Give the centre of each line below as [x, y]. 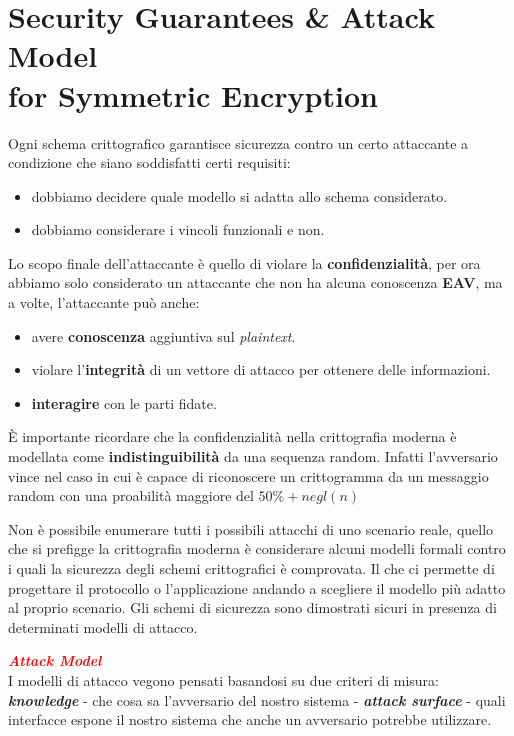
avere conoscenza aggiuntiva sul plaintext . [163, 335]
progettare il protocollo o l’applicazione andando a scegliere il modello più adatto [257, 587]
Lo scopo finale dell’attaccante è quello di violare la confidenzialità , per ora [244, 262]
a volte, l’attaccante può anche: [104, 302]
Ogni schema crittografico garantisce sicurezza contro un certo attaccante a [238, 142]
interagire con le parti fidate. [124, 402]
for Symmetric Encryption [193, 94]
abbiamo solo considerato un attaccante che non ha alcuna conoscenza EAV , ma [255, 282]
